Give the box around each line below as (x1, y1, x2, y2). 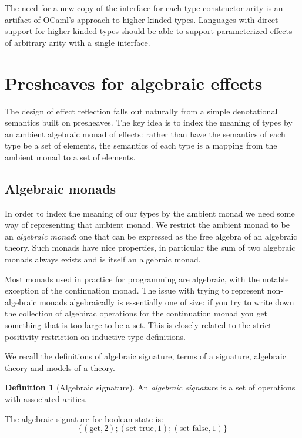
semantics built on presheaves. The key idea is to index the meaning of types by (5, 116, 293, 129)
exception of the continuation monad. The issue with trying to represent (5, 284, 265, 297)
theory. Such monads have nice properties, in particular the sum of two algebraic (5, 241, 296, 254)
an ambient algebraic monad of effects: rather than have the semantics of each (5, 127, 286, 140)
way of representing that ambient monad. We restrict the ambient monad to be (5, 218, 290, 231)
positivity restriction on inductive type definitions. (5, 330, 186, 342)
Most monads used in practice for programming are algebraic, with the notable (5, 272, 289, 285)
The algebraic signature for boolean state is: (5, 412, 163, 424)
